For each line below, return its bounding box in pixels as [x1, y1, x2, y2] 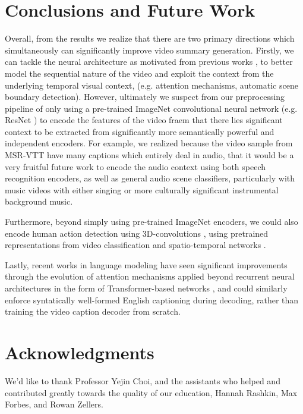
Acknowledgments [5, 340, 154, 364]
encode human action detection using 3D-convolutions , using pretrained [5, 227, 269, 239]
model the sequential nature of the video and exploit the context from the [5, 67, 274, 79]
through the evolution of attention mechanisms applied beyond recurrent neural [5, 270, 295, 283]
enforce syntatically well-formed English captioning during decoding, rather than [5, 293, 299, 306]
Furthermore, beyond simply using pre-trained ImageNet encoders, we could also [5, 215, 298, 228]
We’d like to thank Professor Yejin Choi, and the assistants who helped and [5, 374, 280, 387]
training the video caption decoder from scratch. [5, 305, 181, 318]
